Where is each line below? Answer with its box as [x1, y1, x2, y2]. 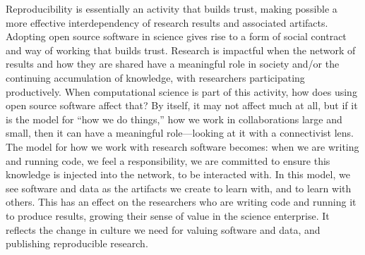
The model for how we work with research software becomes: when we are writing [6, 139, 359, 154]
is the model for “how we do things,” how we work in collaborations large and [6, 111, 342, 126]
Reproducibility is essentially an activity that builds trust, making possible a [6, 1, 337, 15]
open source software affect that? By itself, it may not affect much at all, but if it [6, 98, 358, 113]
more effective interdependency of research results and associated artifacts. [6, 15, 328, 30]
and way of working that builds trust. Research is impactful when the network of [6, 42, 356, 57]
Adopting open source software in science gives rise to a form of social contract [6, 29, 347, 44]
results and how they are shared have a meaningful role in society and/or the [6, 56, 340, 71]
